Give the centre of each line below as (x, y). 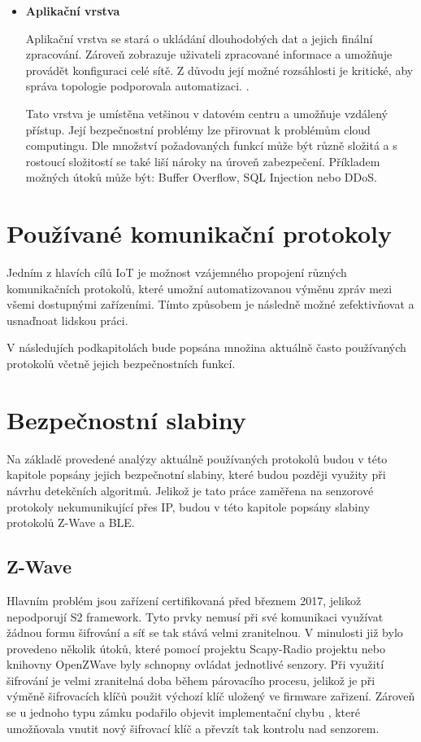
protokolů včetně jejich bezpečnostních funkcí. (121, 364)
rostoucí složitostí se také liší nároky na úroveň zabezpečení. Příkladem (203, 161)
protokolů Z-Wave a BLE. (71, 522)
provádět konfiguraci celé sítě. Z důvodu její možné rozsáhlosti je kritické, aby (219, 70)
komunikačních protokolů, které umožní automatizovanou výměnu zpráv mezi (200, 288)
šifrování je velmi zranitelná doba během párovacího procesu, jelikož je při (191, 680)
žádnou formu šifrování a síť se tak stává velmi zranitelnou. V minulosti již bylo (205, 632)
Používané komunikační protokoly (199, 233)
